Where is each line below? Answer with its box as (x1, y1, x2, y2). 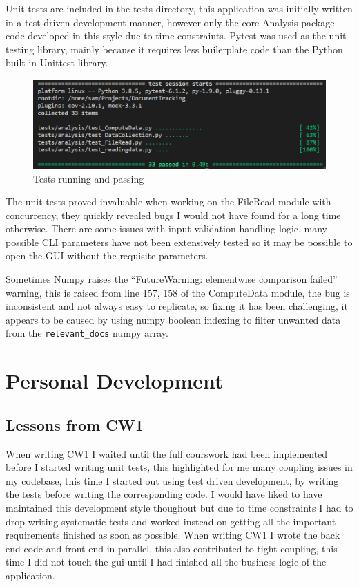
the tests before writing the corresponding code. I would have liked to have (6, 487, 322, 501)
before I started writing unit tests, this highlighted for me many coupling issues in (6, 460, 353, 474)
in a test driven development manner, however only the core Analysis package (6, 15, 335, 29)
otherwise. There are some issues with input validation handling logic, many (6, 221, 328, 236)
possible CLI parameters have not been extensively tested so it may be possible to (6, 234, 353, 249)
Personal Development (6, 366, 224, 395)
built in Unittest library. (6, 55, 108, 70)
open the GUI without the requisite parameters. (6, 248, 208, 263)
